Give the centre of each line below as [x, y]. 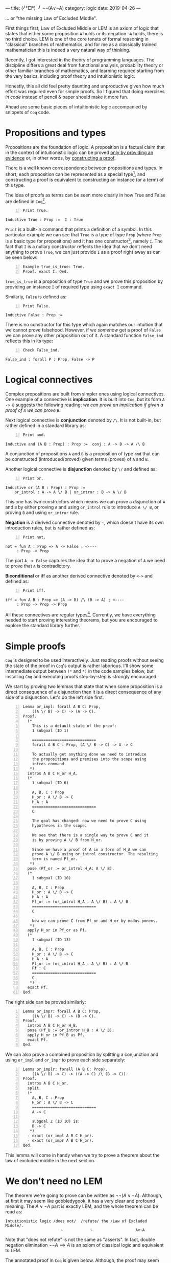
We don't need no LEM [54, 1181]
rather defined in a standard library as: [46, 426]
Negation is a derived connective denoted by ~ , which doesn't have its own [85, 522]
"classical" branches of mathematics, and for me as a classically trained [81, 45]
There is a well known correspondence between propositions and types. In [84, 168]
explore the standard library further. [43, 626]
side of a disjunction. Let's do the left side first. [55, 697]
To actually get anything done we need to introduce [89, 755]
